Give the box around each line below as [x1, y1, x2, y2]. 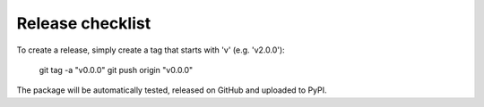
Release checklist [16, 13, 151, 33]
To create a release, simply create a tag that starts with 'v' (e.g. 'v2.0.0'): [16, 45, 286, 55]
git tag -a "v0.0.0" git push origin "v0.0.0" [39, 64, 194, 75]
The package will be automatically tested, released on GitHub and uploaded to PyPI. [16, 85, 327, 95]
